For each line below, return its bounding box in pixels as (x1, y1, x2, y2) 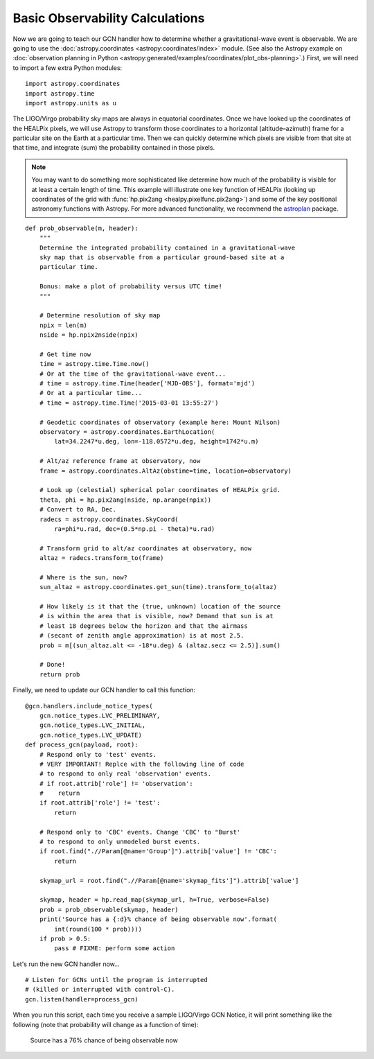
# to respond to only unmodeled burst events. (39, 838, 201, 846)
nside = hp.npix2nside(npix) (39, 331, 139, 339)
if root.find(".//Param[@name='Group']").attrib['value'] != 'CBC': (39, 848, 277, 855)
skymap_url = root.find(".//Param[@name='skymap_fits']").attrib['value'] (39, 877, 299, 884)
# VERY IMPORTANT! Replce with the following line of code (39, 760, 244, 768)
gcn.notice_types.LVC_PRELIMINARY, (39, 711, 161, 719)
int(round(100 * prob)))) (54, 925, 142, 933)
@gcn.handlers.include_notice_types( (25, 702, 154, 710)
